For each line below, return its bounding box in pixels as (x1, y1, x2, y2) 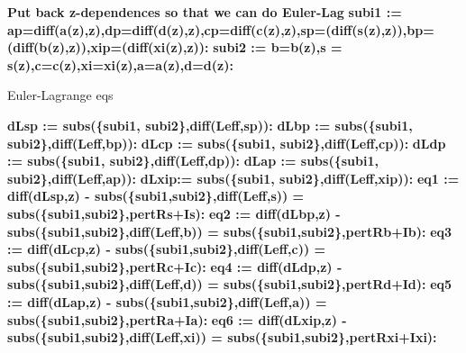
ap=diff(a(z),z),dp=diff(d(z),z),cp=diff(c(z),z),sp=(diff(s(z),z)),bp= (7, 20, 434, 39)
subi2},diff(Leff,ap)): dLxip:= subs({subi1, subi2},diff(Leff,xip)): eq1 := (7, 168, 460, 187)
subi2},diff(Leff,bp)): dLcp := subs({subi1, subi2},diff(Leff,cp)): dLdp (7, 133, 446, 152)
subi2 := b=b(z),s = (213, 38, 343, 57)
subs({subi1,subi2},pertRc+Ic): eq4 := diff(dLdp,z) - (7, 257, 343, 276)
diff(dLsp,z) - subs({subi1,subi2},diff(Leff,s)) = (7, 186, 305, 205)
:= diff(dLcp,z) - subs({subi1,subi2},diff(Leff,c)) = (7, 240, 326, 258)
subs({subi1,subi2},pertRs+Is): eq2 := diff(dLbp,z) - (7, 204, 341, 222)
